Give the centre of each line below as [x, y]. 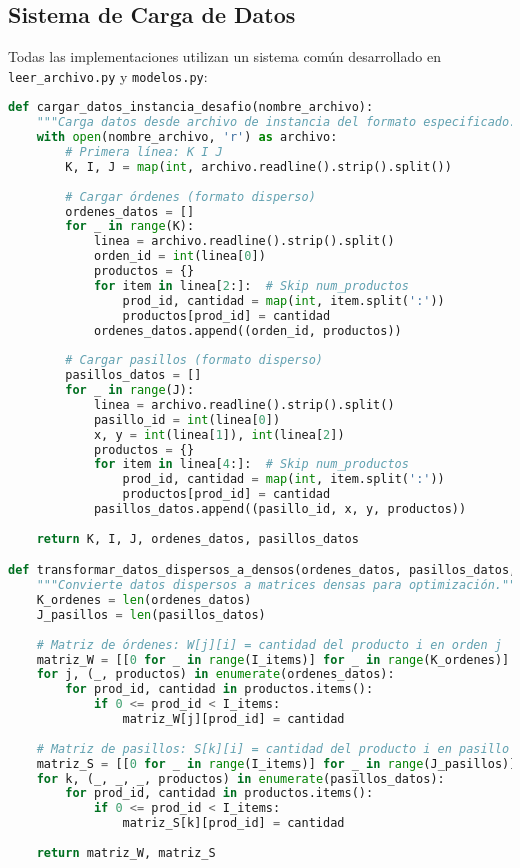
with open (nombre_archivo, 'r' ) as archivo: [187, 137]
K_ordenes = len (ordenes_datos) [144, 600]
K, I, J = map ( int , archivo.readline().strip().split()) [258, 166]
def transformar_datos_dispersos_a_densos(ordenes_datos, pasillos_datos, [262, 570]
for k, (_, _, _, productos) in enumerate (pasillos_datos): [240, 778]
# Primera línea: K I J [144, 152]
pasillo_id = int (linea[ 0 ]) [187, 419]
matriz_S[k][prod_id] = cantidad [233, 823]
